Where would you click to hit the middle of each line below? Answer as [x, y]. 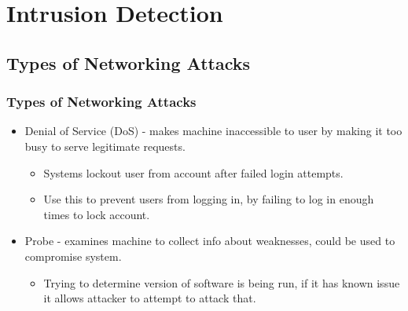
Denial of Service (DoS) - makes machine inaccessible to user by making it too [213, 131]
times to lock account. [97, 214]
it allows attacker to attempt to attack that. [150, 298]
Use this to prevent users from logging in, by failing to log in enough [209, 199]
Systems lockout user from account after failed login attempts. [193, 172]
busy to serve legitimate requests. [105, 146]
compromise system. [73, 256]
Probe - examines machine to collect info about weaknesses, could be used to [210, 241]
